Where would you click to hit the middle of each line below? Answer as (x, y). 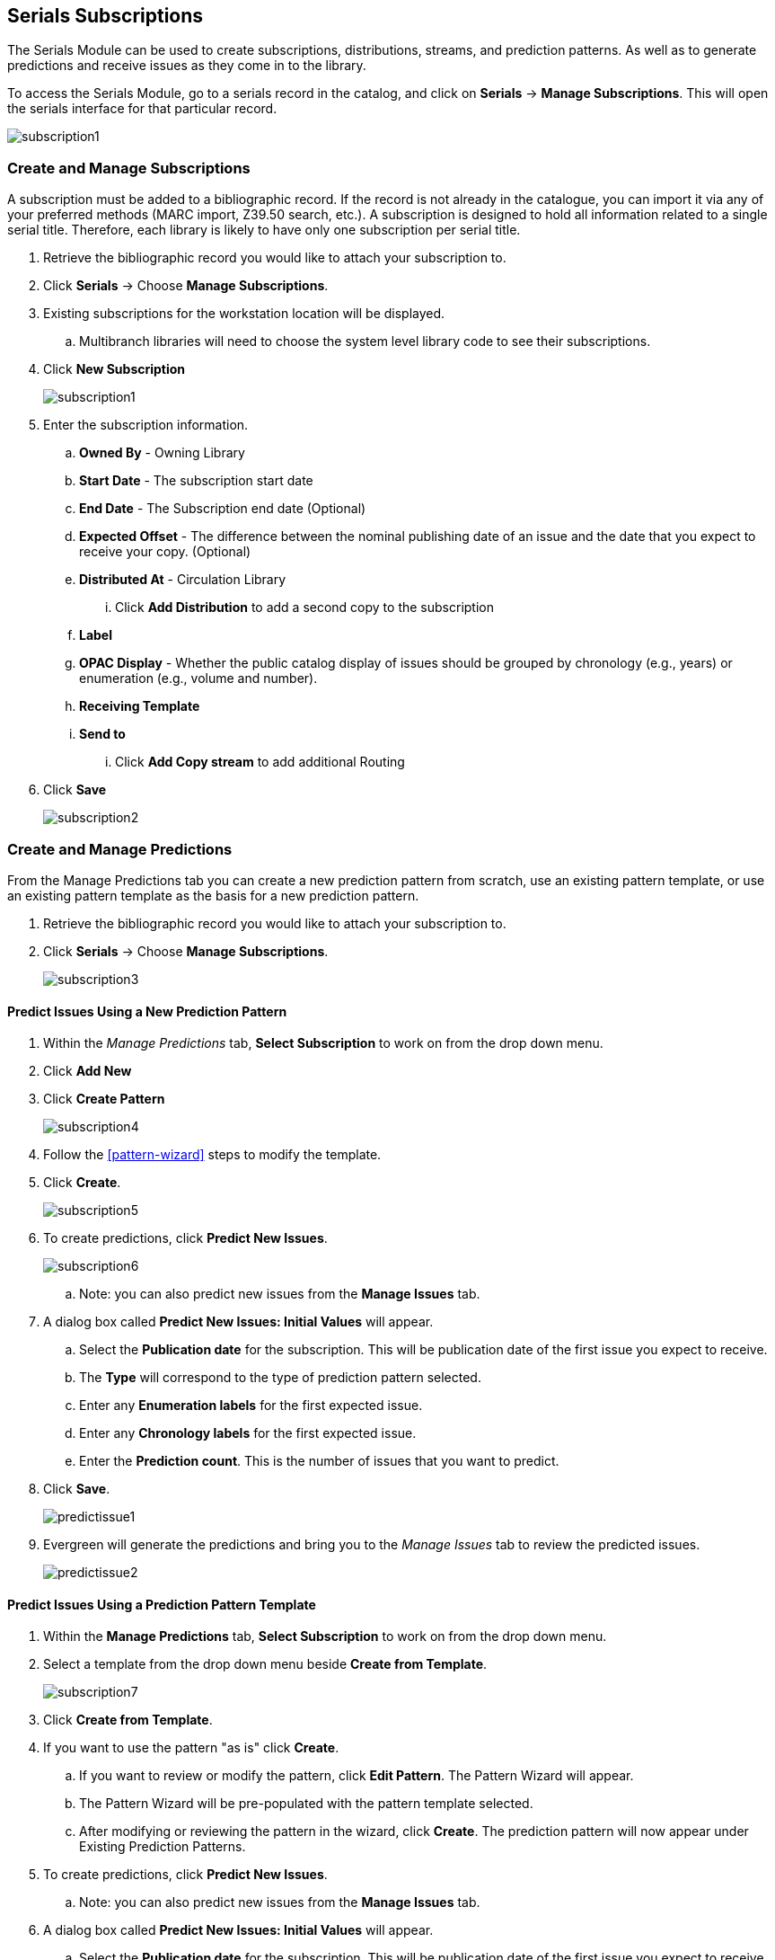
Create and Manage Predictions (120, 849)
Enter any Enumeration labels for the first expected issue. (251, 1406)
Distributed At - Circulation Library (183, 580)
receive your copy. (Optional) (165, 552)
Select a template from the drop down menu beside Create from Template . (265, 1664)
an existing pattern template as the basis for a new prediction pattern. (213, 895)
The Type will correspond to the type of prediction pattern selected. (280, 1378)
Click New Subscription (114, 369)
